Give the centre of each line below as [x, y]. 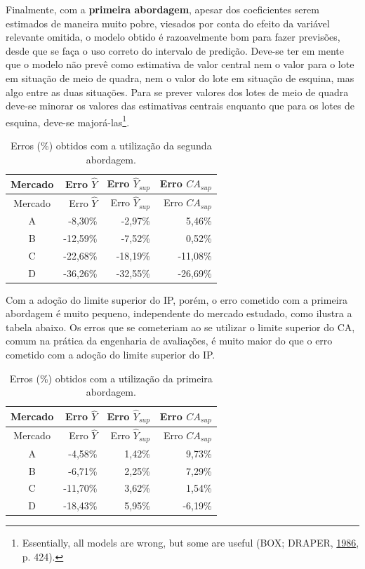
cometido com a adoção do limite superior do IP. [111, 355]
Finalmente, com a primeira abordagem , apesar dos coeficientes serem [162, 9]
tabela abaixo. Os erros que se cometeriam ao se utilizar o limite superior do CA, [180, 327]
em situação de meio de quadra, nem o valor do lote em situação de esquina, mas [180, 78]
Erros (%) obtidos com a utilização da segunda [111, 145]
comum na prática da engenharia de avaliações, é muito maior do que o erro [169, 341]
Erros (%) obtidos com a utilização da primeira [111, 378]
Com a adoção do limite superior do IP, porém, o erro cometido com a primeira [177, 299]
